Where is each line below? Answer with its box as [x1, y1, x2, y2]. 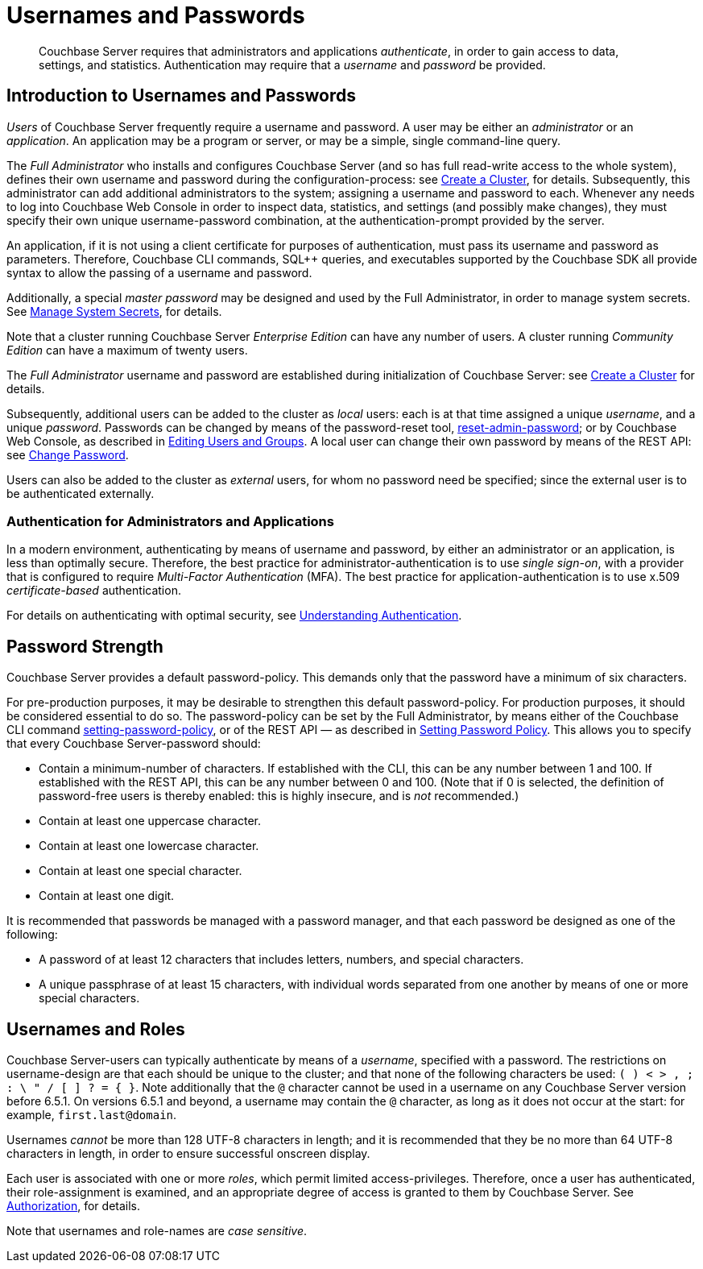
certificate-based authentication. [6, 583, 181, 598]
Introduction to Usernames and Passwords [6, 85, 356, 106]
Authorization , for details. [6, 1199, 141, 1213]
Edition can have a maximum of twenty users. [6, 342, 248, 357]
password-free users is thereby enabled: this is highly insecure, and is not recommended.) [39, 789, 519, 803]
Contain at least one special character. [39, 864, 242, 878]
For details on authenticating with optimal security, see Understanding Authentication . [6, 608, 462, 623]
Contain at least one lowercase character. [39, 839, 259, 853]
